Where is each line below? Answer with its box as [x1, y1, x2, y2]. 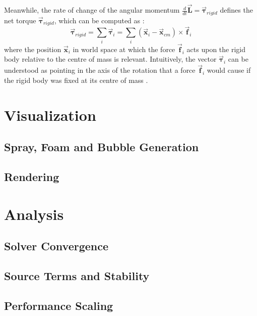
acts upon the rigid [186, 43, 246, 54]
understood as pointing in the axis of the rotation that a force [4, 65, 196, 75]
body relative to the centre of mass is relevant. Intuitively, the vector [4, 54, 217, 64]
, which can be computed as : [54, 15, 145, 25]
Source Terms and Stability [4, 267, 150, 283]
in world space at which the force [73, 43, 175, 54]
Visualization [4, 104, 96, 125]
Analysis [4, 203, 64, 224]
